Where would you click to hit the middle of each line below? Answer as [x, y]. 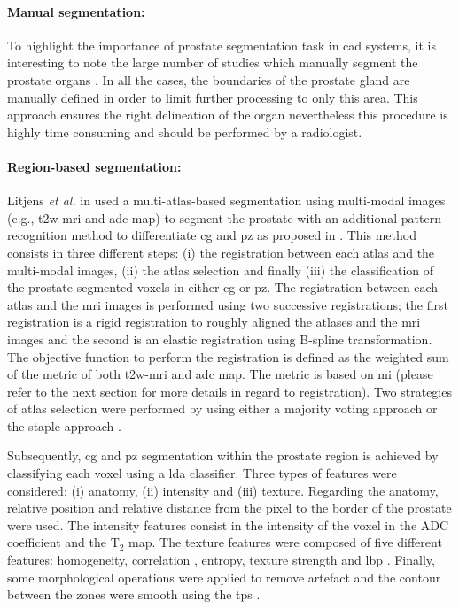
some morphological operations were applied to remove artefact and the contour [224, 577]
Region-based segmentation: [94, 166]
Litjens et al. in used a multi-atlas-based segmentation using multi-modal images [226, 200]
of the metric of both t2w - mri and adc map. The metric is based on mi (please [220, 374]
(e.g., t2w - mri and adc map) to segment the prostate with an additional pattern [224, 217]
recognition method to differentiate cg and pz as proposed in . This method [212, 235]
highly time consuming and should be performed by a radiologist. [185, 131]
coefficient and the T [63, 542]
